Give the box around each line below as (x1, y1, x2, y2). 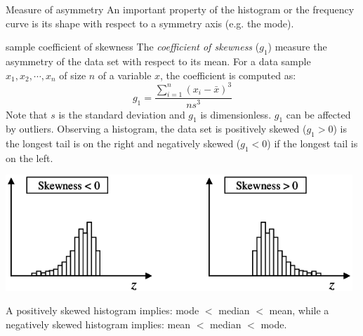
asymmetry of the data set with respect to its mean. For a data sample (6, 53, 311, 68)
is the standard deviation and (58, 107, 185, 121)
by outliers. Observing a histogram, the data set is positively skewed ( (6, 121, 307, 136)
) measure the (268, 39, 327, 54)
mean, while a (269, 303, 329, 318)
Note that (6, 107, 48, 121)
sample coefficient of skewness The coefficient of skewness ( (6, 39, 260, 54)
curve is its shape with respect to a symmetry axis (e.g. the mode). (6, 15, 294, 30)
